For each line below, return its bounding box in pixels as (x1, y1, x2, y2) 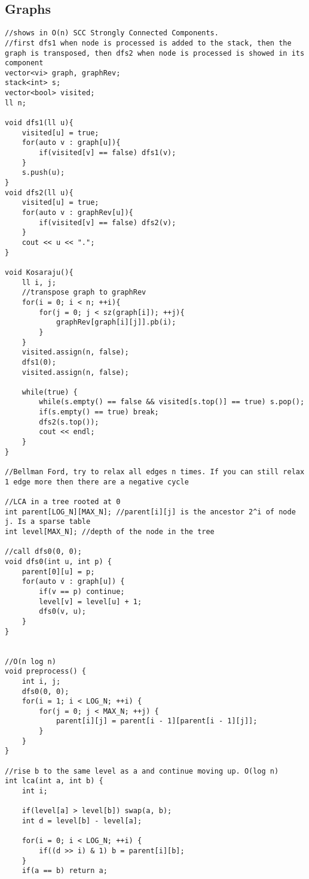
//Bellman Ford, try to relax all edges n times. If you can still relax (5, 468, 305, 477)
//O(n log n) (5, 657, 56, 666)
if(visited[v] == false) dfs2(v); (39, 218, 176, 227)
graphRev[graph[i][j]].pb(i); (56, 318, 176, 327)
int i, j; (22, 677, 61, 686)
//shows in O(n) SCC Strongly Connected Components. (5, 29, 219, 38)
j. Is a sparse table (5, 517, 91, 526)
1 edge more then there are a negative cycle (5, 477, 189, 486)
